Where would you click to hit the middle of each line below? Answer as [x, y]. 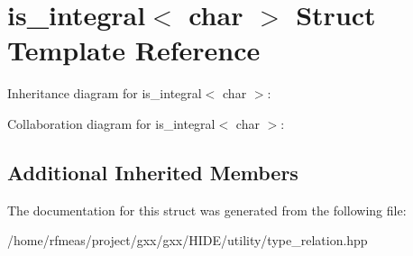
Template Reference [134, 50]
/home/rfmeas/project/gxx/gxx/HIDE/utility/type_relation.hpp [188, 240]
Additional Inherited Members [153, 172]
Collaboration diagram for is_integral [111, 123]
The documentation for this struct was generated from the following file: [207, 210]
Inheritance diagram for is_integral [105, 93]
